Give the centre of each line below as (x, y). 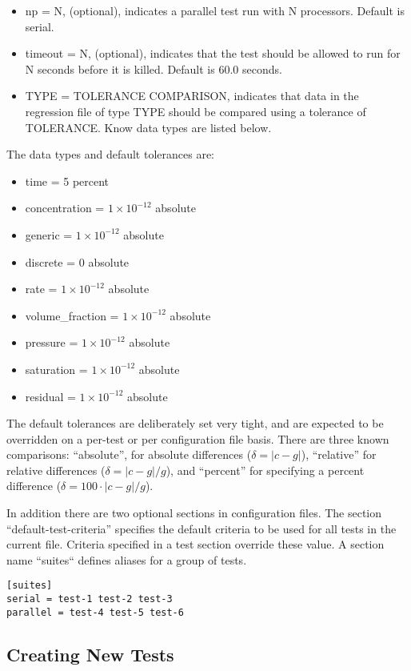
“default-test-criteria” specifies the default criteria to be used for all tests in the (202, 528)
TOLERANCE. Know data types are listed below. (148, 127)
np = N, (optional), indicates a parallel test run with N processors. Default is (215, 10)
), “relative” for (339, 454)
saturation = (56, 369)
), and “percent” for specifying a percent (265, 470)
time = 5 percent (67, 181)
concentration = (65, 208)
